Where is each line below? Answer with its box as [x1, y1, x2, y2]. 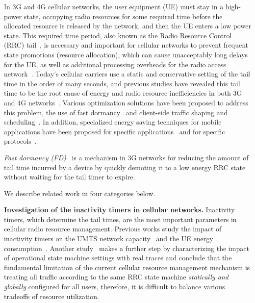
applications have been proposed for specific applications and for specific [4, 126, 225, 136]
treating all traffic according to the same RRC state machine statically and [4, 272, 229, 282]
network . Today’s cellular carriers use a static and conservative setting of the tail [4, 69, 250, 79]
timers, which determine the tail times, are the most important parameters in [4, 214, 237, 224]
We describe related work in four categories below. [4, 188, 155, 198]
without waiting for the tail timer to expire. [4, 172, 135, 182]
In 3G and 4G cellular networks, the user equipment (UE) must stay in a [4, 1, 224, 11]
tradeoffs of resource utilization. [4, 291, 99, 301]
